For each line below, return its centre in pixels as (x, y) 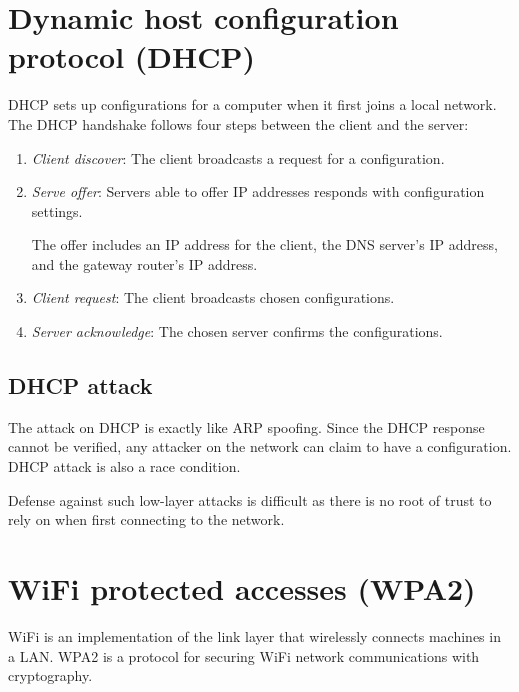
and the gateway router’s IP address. (144, 263)
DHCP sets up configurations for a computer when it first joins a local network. (252, 104)
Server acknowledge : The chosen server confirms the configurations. (237, 331)
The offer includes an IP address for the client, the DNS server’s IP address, (264, 244)
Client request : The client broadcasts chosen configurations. (213, 297)
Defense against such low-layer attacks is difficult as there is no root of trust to (250, 499)
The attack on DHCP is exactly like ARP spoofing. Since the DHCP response (246, 426)
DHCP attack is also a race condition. (124, 466)
